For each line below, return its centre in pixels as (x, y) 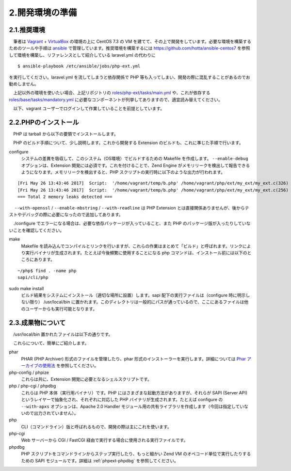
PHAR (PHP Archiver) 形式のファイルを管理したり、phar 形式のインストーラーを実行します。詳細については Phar (133, 358)
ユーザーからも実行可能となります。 (61, 309)
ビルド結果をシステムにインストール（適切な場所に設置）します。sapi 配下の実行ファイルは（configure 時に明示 (133, 295)
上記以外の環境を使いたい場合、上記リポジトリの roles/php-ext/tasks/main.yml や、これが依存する (112, 93)
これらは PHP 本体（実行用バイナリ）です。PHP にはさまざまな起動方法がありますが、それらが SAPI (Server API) (134, 392)
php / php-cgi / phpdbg (32, 386)
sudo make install (26, 288)
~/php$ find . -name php (47, 271)
